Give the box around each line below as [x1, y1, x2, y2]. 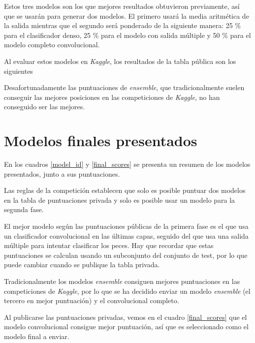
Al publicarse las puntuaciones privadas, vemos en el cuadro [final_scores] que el [4, 312, 247, 322]
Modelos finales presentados [4, 130, 197, 151]
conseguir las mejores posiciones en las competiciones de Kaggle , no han [4, 92, 220, 102]
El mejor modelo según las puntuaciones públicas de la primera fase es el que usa [4, 221, 249, 231]
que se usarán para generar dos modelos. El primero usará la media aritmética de [4, 10, 249, 21]
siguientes [4, 65, 33, 76]
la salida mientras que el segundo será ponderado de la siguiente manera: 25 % [4, 20, 241, 31]
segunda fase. [4, 204, 44, 215]
